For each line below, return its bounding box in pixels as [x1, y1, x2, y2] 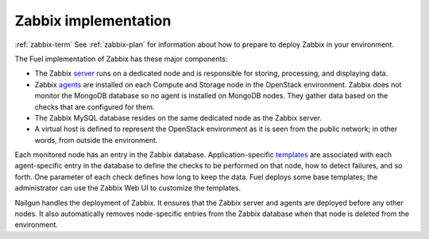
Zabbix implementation [14, 12, 172, 29]
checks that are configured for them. [34, 102, 155, 111]
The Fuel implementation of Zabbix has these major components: [14, 54, 228, 64]
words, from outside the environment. [34, 135, 158, 145]
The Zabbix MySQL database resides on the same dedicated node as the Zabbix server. [34, 113, 322, 122]
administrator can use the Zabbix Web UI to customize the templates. [14, 183, 242, 193]
